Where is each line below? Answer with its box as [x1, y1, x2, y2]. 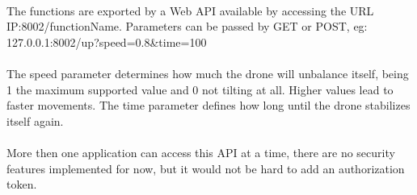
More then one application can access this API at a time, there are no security [6, 143, 395, 160]
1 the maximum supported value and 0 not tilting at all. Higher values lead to [6, 81, 394, 97]
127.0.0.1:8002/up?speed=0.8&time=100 [6, 33, 207, 50]
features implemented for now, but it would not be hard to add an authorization [6, 160, 405, 176]
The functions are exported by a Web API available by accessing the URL [6, 2, 374, 19]
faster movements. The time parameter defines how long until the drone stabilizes [6, 97, 411, 114]
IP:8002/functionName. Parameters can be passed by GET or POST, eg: [6, 18, 368, 35]
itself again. [6, 112, 64, 129]
